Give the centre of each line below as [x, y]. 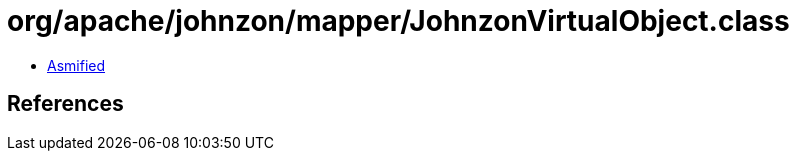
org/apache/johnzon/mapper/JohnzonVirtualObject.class [398, 21]
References [65, 104]
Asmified [76, 65]
